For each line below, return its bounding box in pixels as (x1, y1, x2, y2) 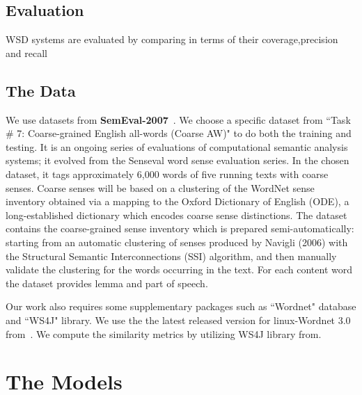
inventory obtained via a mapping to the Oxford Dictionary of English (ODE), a (6, 194, 349, 209)
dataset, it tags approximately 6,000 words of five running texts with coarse (6, 166, 329, 181)
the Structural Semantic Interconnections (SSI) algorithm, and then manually (6, 248, 337, 263)
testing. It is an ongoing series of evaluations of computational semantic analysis (6, 139, 348, 154)
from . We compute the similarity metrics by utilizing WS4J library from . (6, 326, 322, 341)
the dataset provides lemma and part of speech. (6, 275, 208, 290)
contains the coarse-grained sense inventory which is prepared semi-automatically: (6, 221, 354, 236)
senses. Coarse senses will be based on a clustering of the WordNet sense (6, 180, 315, 195)
